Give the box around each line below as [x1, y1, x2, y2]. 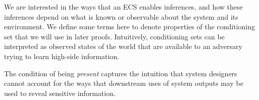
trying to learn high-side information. [4, 51, 120, 61]
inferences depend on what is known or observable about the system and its [4, 11, 238, 22]
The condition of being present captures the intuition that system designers [4, 68, 237, 78]
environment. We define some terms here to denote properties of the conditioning [4, 21, 255, 32]
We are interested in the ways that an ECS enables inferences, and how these [4, 2, 243, 12]
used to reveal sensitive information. [4, 87, 116, 98]
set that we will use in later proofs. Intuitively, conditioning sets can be [4, 31, 225, 41]
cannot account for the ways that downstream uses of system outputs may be [4, 78, 243, 88]
